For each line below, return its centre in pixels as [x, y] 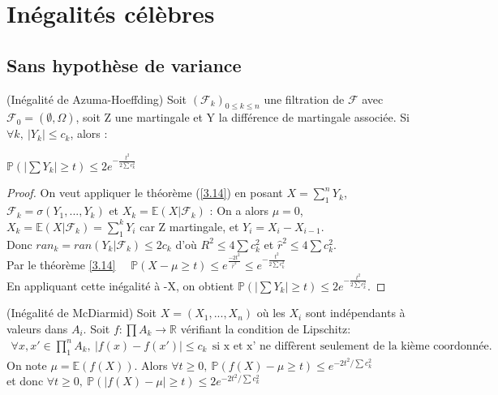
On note [27, 365]
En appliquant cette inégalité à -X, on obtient [120, 285]
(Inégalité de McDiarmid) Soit [82, 313]
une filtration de [304, 99]
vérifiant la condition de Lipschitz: [266, 328]
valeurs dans [37, 328]
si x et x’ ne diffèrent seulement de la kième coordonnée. [352, 346]
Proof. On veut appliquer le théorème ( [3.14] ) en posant [145, 193]
